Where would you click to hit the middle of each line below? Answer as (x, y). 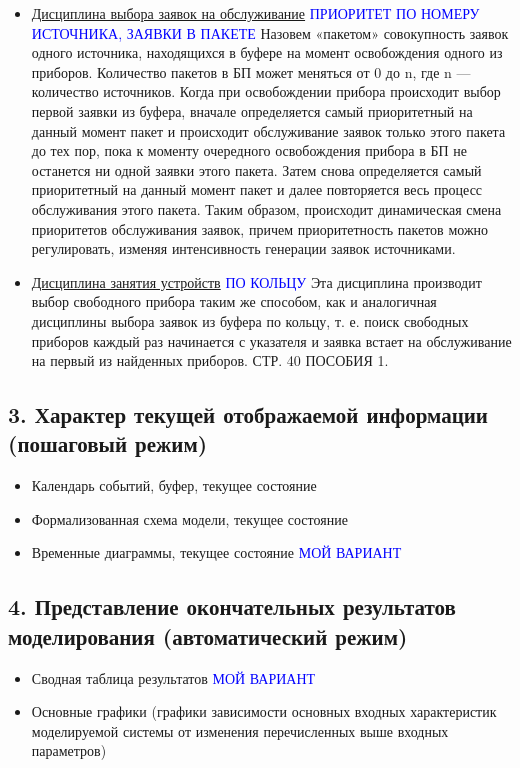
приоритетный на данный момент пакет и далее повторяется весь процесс (257, 189)
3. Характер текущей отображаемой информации (248, 414)
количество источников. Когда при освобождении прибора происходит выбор (266, 91)
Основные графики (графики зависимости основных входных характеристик (264, 711)
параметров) (69, 750)
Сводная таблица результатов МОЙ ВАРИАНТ (173, 677)
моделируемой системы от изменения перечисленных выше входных (240, 730)
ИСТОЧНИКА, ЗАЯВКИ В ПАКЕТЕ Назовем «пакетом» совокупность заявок (270, 32)
